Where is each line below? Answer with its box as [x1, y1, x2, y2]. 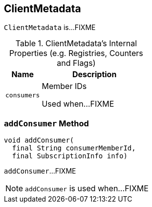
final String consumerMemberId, [12, 144, 136, 152]
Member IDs [42, 81, 87, 91]
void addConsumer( [4, 136, 74, 145]
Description [72, 69, 117, 80]
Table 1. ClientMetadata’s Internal [15, 38, 137, 49]
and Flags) [57, 58, 96, 68]
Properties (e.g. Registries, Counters [9, 48, 143, 59]
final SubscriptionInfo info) [12, 152, 128, 160]
